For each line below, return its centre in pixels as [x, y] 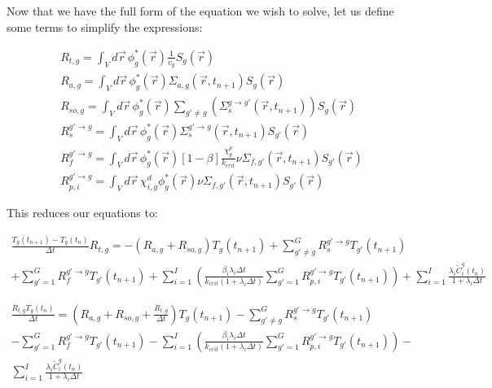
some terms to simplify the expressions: [105, 26]
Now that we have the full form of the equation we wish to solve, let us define [200, 11]
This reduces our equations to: [82, 212]
